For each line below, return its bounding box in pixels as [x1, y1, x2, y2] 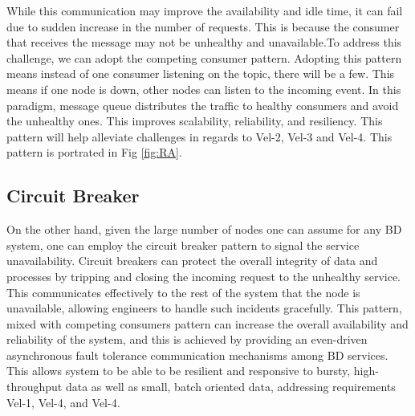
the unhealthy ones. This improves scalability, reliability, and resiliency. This [6, 112, 383, 129]
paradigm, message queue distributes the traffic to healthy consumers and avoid [6, 96, 399, 113]
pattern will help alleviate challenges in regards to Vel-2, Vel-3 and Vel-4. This [6, 128, 393, 145]
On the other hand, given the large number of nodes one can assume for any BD [6, 221, 402, 238]
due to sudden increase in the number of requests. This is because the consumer [6, 18, 400, 35]
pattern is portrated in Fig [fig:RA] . [6, 144, 182, 161]
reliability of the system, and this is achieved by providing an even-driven [6, 331, 368, 348]
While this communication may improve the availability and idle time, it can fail [6, 2, 403, 18]
